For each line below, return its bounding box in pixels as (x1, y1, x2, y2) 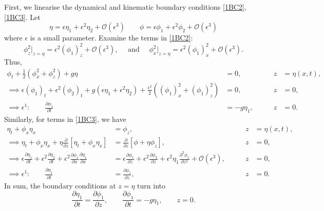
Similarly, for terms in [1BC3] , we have (4, 113, 126, 124)
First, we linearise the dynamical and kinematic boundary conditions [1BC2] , (4, 2, 246, 12)
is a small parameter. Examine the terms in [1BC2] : (30, 32, 193, 43)
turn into (137, 180, 165, 191)
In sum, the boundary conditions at (4, 180, 116, 191)
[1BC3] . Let (4, 11, 41, 22)
